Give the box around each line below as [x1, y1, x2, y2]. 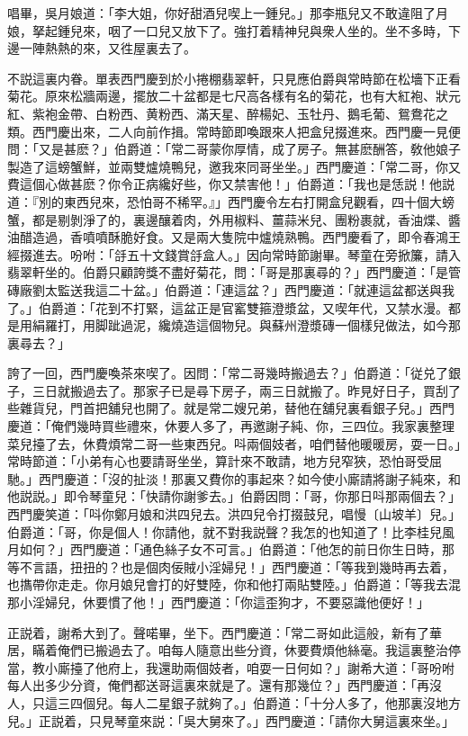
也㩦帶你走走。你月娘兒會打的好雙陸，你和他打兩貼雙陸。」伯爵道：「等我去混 [7, 575, 461, 594]
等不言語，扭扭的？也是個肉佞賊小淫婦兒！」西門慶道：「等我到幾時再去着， [7, 557, 454, 576]
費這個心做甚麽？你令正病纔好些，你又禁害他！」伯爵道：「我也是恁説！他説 [7, 175, 454, 193]
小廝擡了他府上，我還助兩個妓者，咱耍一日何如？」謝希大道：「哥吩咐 [44, 658, 454, 677]
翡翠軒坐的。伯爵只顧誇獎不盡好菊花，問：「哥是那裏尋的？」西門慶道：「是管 [7, 263, 461, 282]
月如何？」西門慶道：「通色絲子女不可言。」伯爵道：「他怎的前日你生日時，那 [7, 540, 454, 559]
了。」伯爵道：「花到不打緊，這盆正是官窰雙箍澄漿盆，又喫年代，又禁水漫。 [7, 298, 448, 317]
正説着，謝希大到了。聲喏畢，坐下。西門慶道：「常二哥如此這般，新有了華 [7, 623, 442, 642]
